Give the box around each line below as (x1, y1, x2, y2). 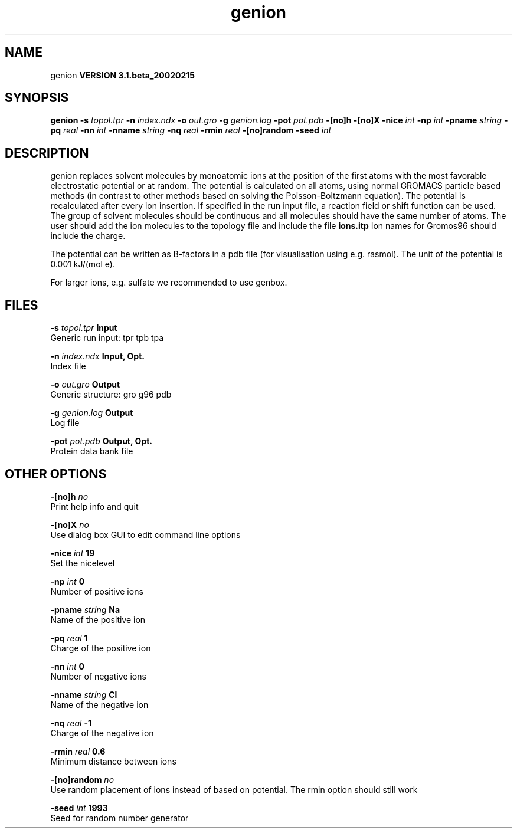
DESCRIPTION (5, 145, 89, 160)
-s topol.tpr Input (50, 323, 117, 333)
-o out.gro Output (50, 379, 120, 390)
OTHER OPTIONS (5, 466, 107, 481)
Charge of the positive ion (50, 642, 151, 653)
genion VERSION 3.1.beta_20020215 (50, 70, 195, 80)
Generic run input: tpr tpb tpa (50, 333, 164, 343)
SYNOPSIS (5, 90, 69, 106)
